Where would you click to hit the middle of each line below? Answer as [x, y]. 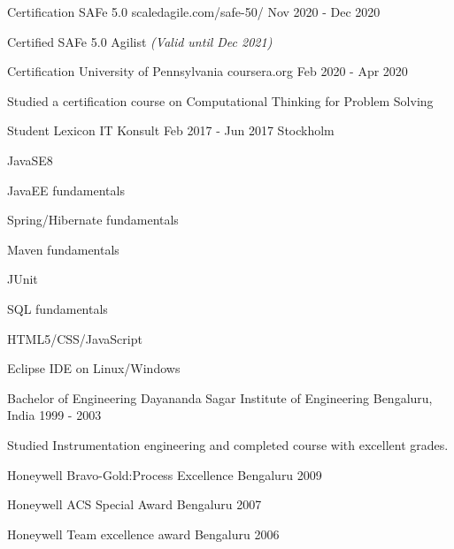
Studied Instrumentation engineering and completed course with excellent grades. [228, 444]
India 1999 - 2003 [54, 415]
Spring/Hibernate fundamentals [93, 220]
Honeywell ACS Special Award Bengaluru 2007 [135, 504]
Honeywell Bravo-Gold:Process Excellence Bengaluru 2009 [165, 474]
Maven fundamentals [63, 249]
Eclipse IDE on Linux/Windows [94, 368]
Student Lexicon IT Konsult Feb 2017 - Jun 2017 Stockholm [171, 130]
